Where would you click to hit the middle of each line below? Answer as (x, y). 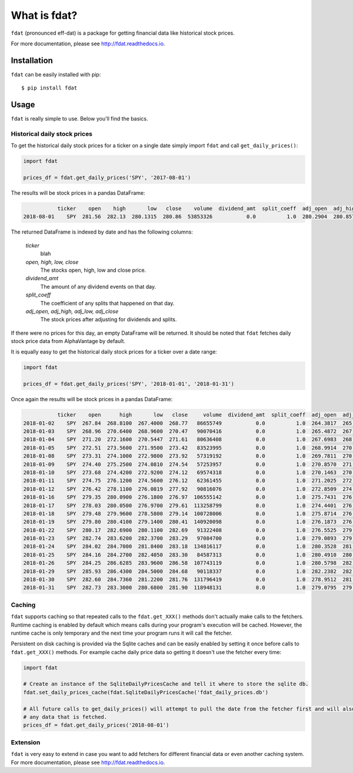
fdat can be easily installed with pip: (56, 74)
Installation (32, 60)
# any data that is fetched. (65, 717)
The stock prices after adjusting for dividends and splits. (109, 319)
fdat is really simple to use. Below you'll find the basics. (79, 119)
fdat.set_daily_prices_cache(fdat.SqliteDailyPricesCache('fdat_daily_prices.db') (146, 692)
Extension (26, 742)
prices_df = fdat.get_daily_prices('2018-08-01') (96, 725)
